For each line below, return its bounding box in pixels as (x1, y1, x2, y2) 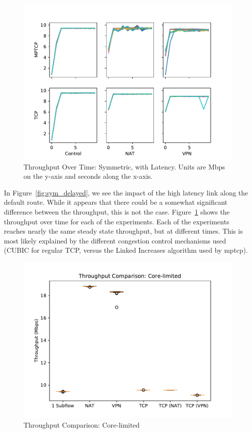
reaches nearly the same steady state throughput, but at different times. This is (4, 226, 243, 236)
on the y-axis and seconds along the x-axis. (24, 171, 153, 181)
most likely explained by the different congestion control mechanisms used (4, 235, 227, 245)
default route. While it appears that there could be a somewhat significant (4, 197, 227, 207)
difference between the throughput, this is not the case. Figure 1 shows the (4, 206, 230, 216)
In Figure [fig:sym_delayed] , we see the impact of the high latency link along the (4, 187, 248, 197)
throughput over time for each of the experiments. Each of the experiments (4, 216, 229, 226)
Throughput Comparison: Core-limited (24, 419, 140, 430)
